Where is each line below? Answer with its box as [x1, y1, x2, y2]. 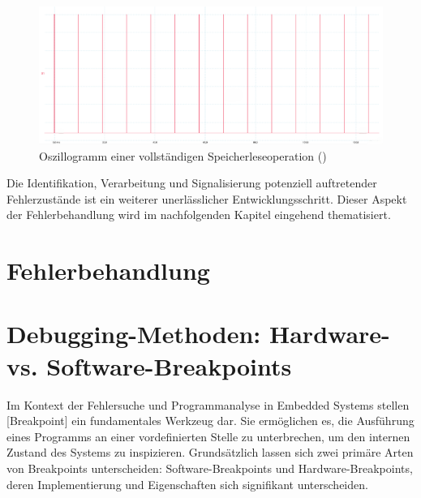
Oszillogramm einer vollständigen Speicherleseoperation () [39, 147, 327, 164]
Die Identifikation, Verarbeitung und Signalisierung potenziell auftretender [6, 174, 377, 191]
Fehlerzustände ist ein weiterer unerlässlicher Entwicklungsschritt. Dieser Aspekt [6, 190, 407, 207]
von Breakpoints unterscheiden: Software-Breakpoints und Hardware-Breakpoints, [6, 459, 413, 476]
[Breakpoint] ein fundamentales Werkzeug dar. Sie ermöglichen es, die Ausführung [6, 412, 415, 429]
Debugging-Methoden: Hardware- [6, 317, 390, 350]
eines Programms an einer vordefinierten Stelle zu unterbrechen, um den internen [6, 427, 410, 444]
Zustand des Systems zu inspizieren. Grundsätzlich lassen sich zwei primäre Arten [6, 444, 414, 461]
